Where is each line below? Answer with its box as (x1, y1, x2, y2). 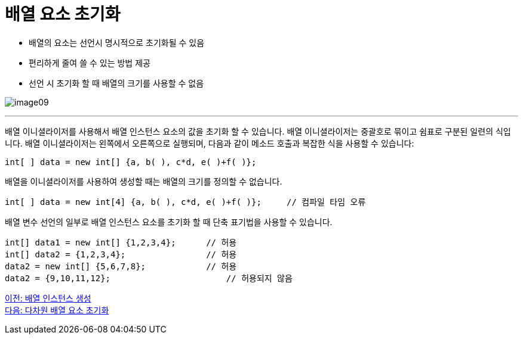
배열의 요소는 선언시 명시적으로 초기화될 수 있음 (29, 37, 205, 48)
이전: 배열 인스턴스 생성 (5, 293, 91, 303)
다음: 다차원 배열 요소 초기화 (5, 304, 109, 315)
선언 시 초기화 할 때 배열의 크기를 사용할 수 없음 (29, 77, 204, 88)
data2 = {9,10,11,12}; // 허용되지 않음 (5, 273, 293, 283)
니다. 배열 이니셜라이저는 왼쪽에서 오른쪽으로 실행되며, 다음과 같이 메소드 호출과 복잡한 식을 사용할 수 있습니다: (5, 138, 414, 148)
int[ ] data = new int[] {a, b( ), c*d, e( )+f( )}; (5, 157, 257, 167)
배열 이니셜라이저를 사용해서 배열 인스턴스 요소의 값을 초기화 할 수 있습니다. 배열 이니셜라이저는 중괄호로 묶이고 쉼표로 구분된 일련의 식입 (5, 126, 511, 136)
